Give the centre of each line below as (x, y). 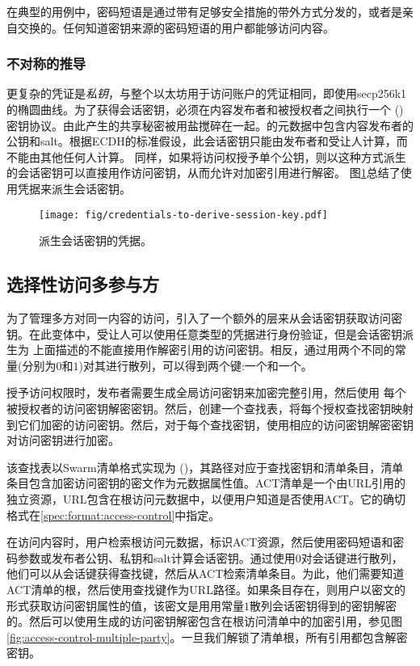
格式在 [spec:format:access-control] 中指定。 (113, 514)
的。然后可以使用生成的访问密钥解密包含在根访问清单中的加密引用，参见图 (204, 621)
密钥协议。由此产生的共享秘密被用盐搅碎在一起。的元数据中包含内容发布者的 (210, 125)
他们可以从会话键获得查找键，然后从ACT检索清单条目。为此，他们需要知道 (206, 573)
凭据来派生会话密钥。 (74, 188)
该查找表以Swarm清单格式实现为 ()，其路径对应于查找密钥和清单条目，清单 (205, 467)
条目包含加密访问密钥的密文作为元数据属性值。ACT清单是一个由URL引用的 (206, 483)
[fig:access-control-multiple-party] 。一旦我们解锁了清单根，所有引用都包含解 (202, 636)
